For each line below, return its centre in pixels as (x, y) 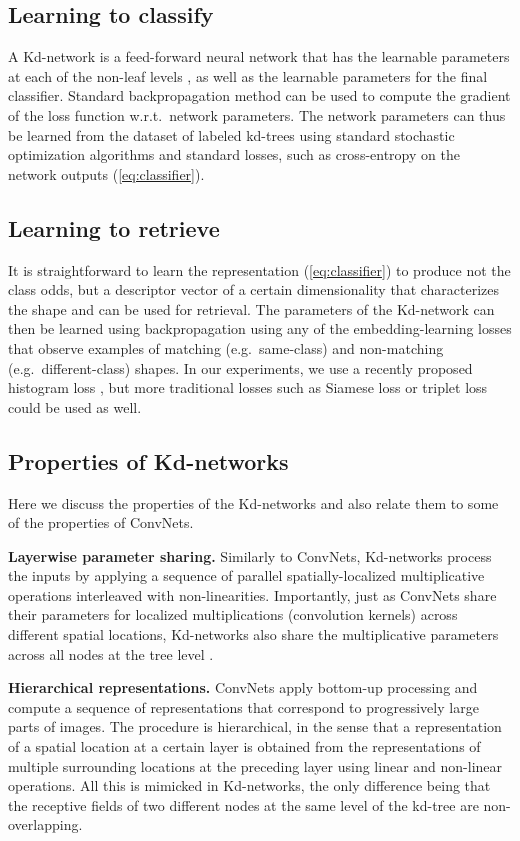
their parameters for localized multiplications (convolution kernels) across (233, 614)
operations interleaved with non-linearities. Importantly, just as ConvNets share (252, 594)
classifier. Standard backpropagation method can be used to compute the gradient (259, 95)
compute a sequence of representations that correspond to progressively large (243, 706)
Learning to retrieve (114, 227)
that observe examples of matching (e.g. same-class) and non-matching (226, 347)
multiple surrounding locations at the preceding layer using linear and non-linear (255, 765)
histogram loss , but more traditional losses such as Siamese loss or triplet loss (248, 387)
